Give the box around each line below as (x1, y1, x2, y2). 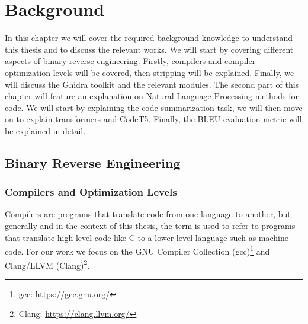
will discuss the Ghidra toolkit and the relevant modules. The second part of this (5, 78, 299, 90)
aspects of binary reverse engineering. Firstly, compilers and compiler (5, 55, 256, 67)
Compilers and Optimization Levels (5, 185, 177, 199)
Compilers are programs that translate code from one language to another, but (5, 208, 291, 220)
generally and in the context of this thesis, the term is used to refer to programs (5, 220, 296, 232)
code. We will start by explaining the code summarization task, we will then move (5, 101, 303, 113)
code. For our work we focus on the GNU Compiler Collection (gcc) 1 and (5, 243, 270, 257)
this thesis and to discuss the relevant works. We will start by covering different (5, 43, 294, 55)
